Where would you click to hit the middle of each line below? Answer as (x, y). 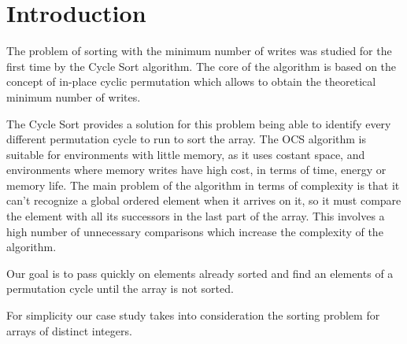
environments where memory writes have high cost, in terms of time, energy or (196, 170)
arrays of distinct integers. (69, 330)
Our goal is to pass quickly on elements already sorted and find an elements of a (200, 273)
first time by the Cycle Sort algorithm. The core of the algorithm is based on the (202, 66)
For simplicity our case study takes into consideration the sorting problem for (193, 315)
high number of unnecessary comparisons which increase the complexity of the (195, 231)
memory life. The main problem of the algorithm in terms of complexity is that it (203, 185)
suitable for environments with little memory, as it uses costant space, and (186, 154)
